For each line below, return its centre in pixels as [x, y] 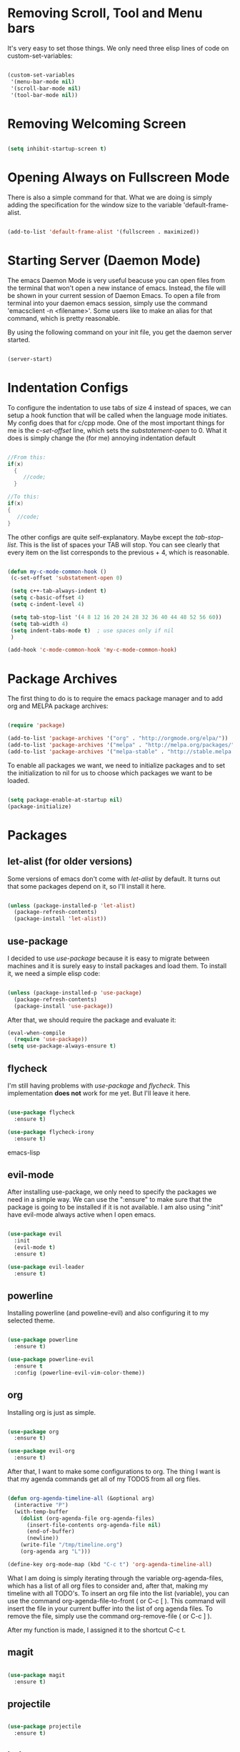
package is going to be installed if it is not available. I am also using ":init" [115, 1207]
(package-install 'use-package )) [64, 1006]
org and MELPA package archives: [58, 706]
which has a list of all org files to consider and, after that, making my [108, 1586]
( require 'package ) [36, 726]
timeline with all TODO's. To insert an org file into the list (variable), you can [119, 1593]
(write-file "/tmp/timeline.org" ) [71, 1545]
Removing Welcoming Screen [97, 124]
